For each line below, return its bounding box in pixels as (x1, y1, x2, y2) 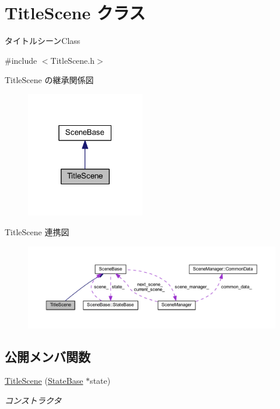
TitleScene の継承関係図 (5, 74, 94, 86)
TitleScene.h (50, 54, 95, 66)
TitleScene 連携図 (5, 225, 69, 238)
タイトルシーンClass (5, 35, 80, 47)
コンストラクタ (5, 394, 62, 406)
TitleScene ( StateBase (5, 374, 83, 387)
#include (5, 54, 37, 66)
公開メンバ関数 (5, 347, 90, 365)
